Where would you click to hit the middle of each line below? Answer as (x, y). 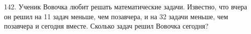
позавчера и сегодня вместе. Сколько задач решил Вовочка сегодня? (106, 26)
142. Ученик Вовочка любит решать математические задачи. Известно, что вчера (126, 6)
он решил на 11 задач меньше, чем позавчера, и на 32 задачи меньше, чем (116, 16)
